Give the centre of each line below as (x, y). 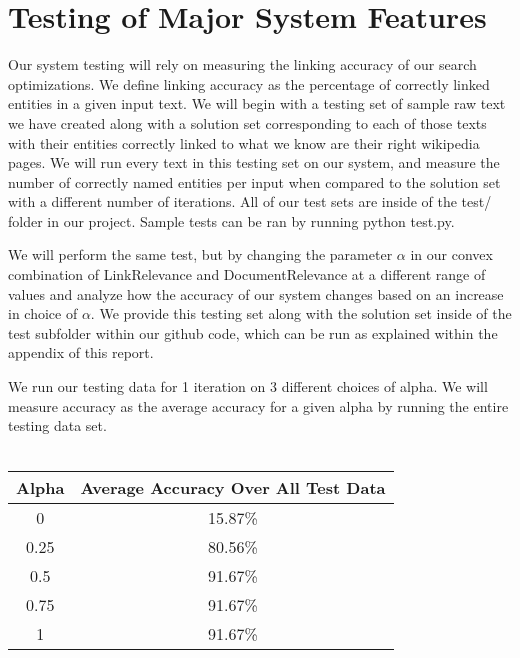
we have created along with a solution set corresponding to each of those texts (247, 122)
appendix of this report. (81, 352)
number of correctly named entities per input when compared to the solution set (254, 181)
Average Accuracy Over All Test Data (233, 488)
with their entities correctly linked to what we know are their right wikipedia (244, 142)
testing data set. (57, 425)
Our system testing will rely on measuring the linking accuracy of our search (242, 64)
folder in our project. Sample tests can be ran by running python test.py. (231, 220)
